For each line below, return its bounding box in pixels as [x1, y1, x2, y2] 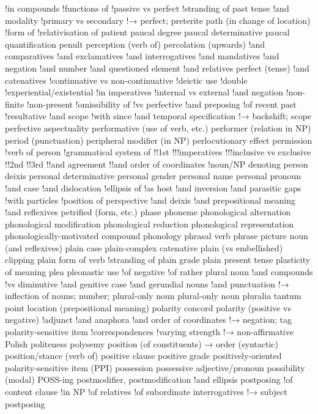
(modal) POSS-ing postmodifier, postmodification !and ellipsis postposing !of [5, 373, 293, 386]
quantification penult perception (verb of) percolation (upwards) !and [5, 37, 265, 50]
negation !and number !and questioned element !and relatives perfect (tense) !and [5, 61, 309, 74]
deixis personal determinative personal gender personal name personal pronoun [5, 169, 301, 182]
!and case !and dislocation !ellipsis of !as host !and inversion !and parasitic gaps [5, 181, 301, 194]
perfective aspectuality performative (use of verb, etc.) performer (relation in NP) [5, 121, 311, 134]
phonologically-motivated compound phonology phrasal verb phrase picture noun [5, 229, 308, 242]
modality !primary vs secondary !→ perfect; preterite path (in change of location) [5, 13, 311, 26]
